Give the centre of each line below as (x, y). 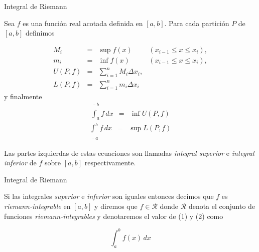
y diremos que (116, 206)
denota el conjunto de (222, 206)
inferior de (20, 163)
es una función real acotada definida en (83, 23)
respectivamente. (110, 163)
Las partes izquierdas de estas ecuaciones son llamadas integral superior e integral (129, 153)
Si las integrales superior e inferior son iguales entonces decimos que (109, 196)
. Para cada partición (197, 23)
